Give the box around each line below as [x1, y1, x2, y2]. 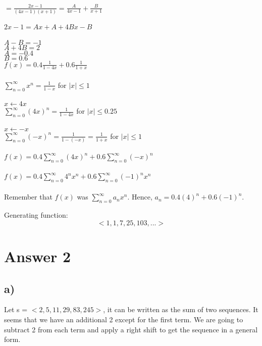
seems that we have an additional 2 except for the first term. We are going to [4, 314, 243, 324]
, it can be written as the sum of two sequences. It [103, 304, 258, 315]
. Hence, [127, 191, 152, 202]
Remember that [4, 191, 53, 202]
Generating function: [4, 210, 68, 220]
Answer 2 [4, 246, 71, 266]
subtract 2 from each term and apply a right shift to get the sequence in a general [4, 324, 258, 334]
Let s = [4, 304, 28, 315]
